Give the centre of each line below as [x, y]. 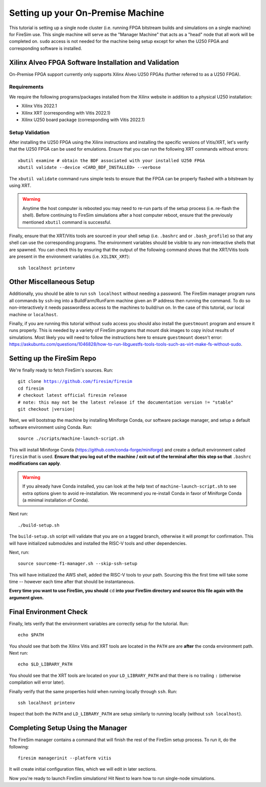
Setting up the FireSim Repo [53, 358]
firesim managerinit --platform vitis [65, 758]
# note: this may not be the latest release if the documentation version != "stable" [126, 402]
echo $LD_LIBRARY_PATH [45, 664]
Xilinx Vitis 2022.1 [39, 106]
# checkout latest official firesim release [73, 395]
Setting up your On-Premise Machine [87, 13]
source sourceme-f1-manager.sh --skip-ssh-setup [78, 564]
